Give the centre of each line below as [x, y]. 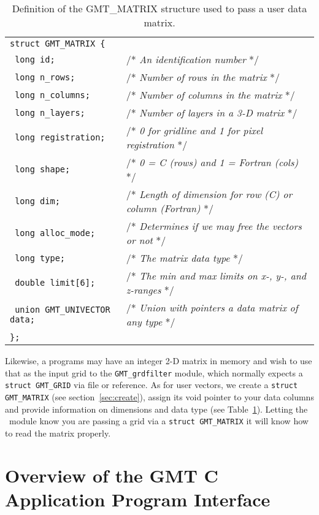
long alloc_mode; [55, 233]
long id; [35, 59]
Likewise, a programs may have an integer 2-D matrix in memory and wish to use [159, 360]
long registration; [60, 137]
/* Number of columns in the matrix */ [210, 95]
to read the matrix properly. [58, 433]
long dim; [37, 201]
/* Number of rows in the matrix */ [203, 77]
